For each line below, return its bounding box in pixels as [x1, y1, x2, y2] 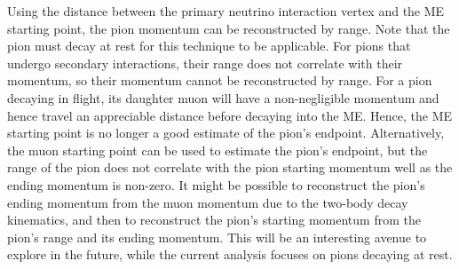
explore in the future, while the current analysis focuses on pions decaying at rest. [7, 245, 453, 264]
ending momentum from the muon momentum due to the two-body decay [7, 193, 408, 211]
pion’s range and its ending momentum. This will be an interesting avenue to [7, 227, 427, 246]
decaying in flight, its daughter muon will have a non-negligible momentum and [7, 88, 439, 107]
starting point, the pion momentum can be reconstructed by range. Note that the [7, 19, 450, 37]
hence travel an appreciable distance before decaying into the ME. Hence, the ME [7, 106, 453, 124]
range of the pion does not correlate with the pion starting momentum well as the [7, 158, 453, 177]
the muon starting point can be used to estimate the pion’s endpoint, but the [7, 140, 428, 159]
